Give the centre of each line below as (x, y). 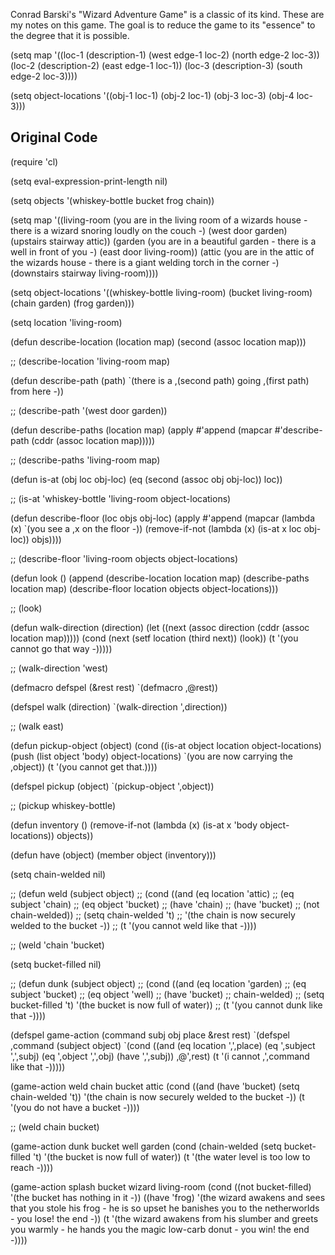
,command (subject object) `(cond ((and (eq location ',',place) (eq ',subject (163, 1045)
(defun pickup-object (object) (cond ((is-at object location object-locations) (166, 745)
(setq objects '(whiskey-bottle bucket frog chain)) (112, 200)
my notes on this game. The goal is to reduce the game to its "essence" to (163, 25)
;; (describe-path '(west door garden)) (89, 410)
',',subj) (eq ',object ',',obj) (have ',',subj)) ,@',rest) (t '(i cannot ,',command (160, 1056)
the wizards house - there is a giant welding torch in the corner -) (145, 262)
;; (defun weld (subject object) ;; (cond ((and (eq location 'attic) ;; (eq (152, 893)
